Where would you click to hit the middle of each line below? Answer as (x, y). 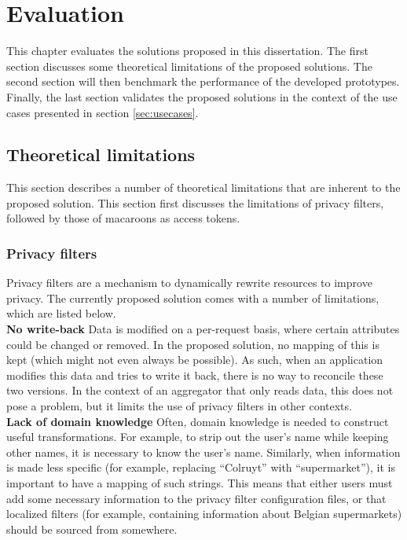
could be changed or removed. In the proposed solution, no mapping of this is (193, 344)
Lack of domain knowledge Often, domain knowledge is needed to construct (198, 421)
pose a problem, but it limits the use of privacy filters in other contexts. (179, 406)
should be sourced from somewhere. (92, 529)
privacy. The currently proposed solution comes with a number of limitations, (193, 298)
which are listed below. (61, 313)
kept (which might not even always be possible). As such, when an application (195, 360)
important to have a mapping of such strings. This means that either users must (200, 483)
